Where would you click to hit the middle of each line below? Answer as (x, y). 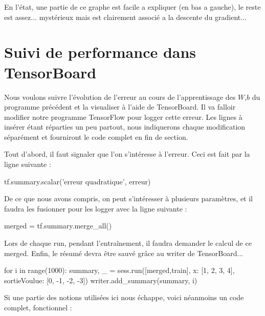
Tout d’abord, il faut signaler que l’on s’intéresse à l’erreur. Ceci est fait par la (127, 154)
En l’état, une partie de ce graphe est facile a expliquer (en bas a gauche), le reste (132, 7)
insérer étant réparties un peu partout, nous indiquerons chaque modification (125, 127)
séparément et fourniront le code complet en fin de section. (96, 136)
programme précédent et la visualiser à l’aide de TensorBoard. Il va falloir (120, 107)
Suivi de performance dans (100, 52)
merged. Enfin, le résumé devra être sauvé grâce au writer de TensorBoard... (124, 253)
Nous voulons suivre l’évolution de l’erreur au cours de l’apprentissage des (120, 97)
